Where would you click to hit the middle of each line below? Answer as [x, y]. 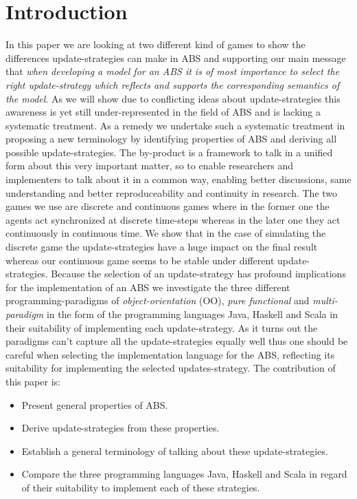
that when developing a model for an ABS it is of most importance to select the [173, 71]
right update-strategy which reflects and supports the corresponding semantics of [173, 84]
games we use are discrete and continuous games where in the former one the [168, 206]
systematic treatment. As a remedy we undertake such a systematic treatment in [175, 125]
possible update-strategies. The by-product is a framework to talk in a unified [169, 152]
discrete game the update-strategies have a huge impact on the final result [162, 247]
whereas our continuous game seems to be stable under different [140, 260]
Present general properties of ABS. [95, 404]
